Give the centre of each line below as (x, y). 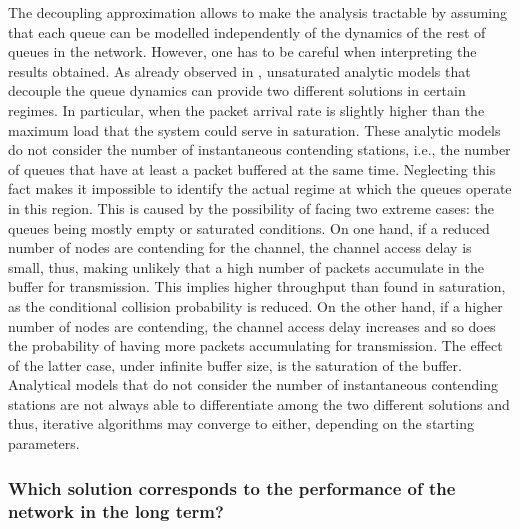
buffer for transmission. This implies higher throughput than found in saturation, (257, 286)
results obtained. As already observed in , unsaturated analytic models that (239, 70)
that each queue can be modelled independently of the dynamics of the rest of (247, 31)
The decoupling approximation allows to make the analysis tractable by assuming (258, 12)
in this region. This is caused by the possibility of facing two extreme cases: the (251, 207)
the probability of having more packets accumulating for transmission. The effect (255, 345)
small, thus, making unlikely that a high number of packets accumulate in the (246, 266)
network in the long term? (116, 510)
